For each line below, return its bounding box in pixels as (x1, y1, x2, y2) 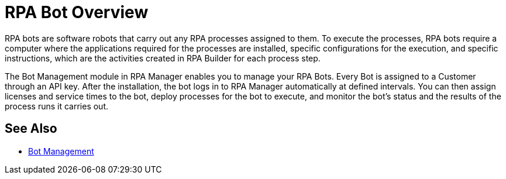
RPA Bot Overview (5, 2, 149, 22)
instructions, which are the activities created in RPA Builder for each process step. (5, 53, 321, 63)
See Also (5, 121, 57, 136)
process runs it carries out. (5, 101, 108, 111)
